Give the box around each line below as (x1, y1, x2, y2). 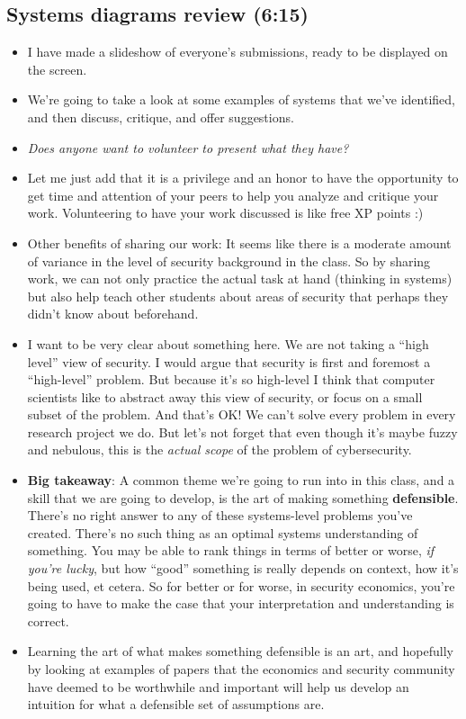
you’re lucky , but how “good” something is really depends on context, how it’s (27, 559, 459, 578)
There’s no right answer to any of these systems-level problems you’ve (27, 506, 413, 525)
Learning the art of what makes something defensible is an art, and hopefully (27, 642, 453, 661)
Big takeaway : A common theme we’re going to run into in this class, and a (27, 471, 455, 490)
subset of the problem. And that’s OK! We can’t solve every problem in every (27, 405, 456, 424)
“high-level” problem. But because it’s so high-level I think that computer (27, 370, 435, 389)
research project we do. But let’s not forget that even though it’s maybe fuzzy (27, 422, 458, 441)
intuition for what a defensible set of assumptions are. (27, 695, 325, 714)
